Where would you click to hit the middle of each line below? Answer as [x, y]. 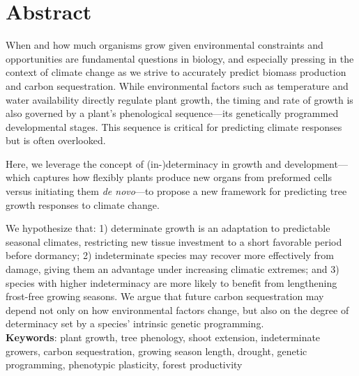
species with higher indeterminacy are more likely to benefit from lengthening [171, 282]
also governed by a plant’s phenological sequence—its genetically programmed [172, 113]
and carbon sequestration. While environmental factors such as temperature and [177, 85]
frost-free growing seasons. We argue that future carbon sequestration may [165, 296]
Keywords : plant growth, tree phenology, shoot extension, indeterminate [163, 337]
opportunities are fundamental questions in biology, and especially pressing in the [180, 58]
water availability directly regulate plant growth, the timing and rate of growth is [179, 99]
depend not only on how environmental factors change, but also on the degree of [177, 310]
